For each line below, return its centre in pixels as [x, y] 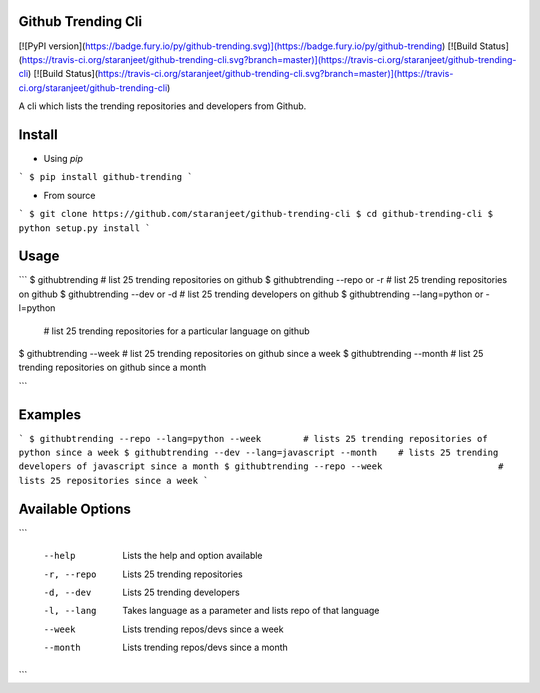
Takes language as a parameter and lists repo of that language [251, 611]
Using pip [63, 158]
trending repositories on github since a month [112, 367]
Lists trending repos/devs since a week [203, 629]
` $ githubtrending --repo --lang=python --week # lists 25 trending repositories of [253, 438]
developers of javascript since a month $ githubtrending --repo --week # [261, 466]
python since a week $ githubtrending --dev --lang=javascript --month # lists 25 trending [258, 453]
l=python [37, 308]
